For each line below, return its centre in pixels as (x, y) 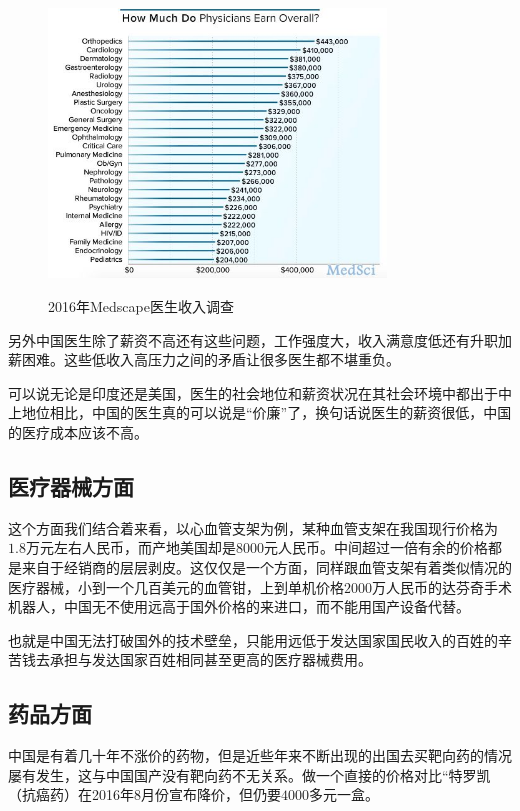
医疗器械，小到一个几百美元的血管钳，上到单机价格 (176, 586)
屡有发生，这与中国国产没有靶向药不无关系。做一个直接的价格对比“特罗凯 (249, 774)
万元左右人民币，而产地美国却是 (130, 547)
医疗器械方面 (71, 486)
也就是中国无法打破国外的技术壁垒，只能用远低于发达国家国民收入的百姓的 (253, 639)
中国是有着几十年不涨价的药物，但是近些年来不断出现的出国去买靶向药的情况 (260, 755)
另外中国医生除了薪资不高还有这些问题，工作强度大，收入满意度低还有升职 (253, 339)
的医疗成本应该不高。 (78, 432)
